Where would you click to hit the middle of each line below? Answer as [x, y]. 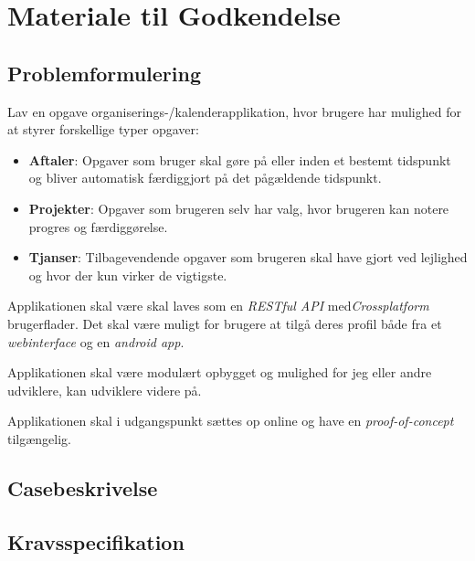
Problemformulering [105, 73]
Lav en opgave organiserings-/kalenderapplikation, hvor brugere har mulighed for [234, 111]
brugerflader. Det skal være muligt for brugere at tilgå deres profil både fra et [225, 323]
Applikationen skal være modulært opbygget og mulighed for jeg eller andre [220, 372]
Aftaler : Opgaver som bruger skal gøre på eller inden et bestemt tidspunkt [240, 159]
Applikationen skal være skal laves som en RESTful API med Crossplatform [218, 306]
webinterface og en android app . [96, 341]
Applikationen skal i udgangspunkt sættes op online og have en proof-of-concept [231, 421]
